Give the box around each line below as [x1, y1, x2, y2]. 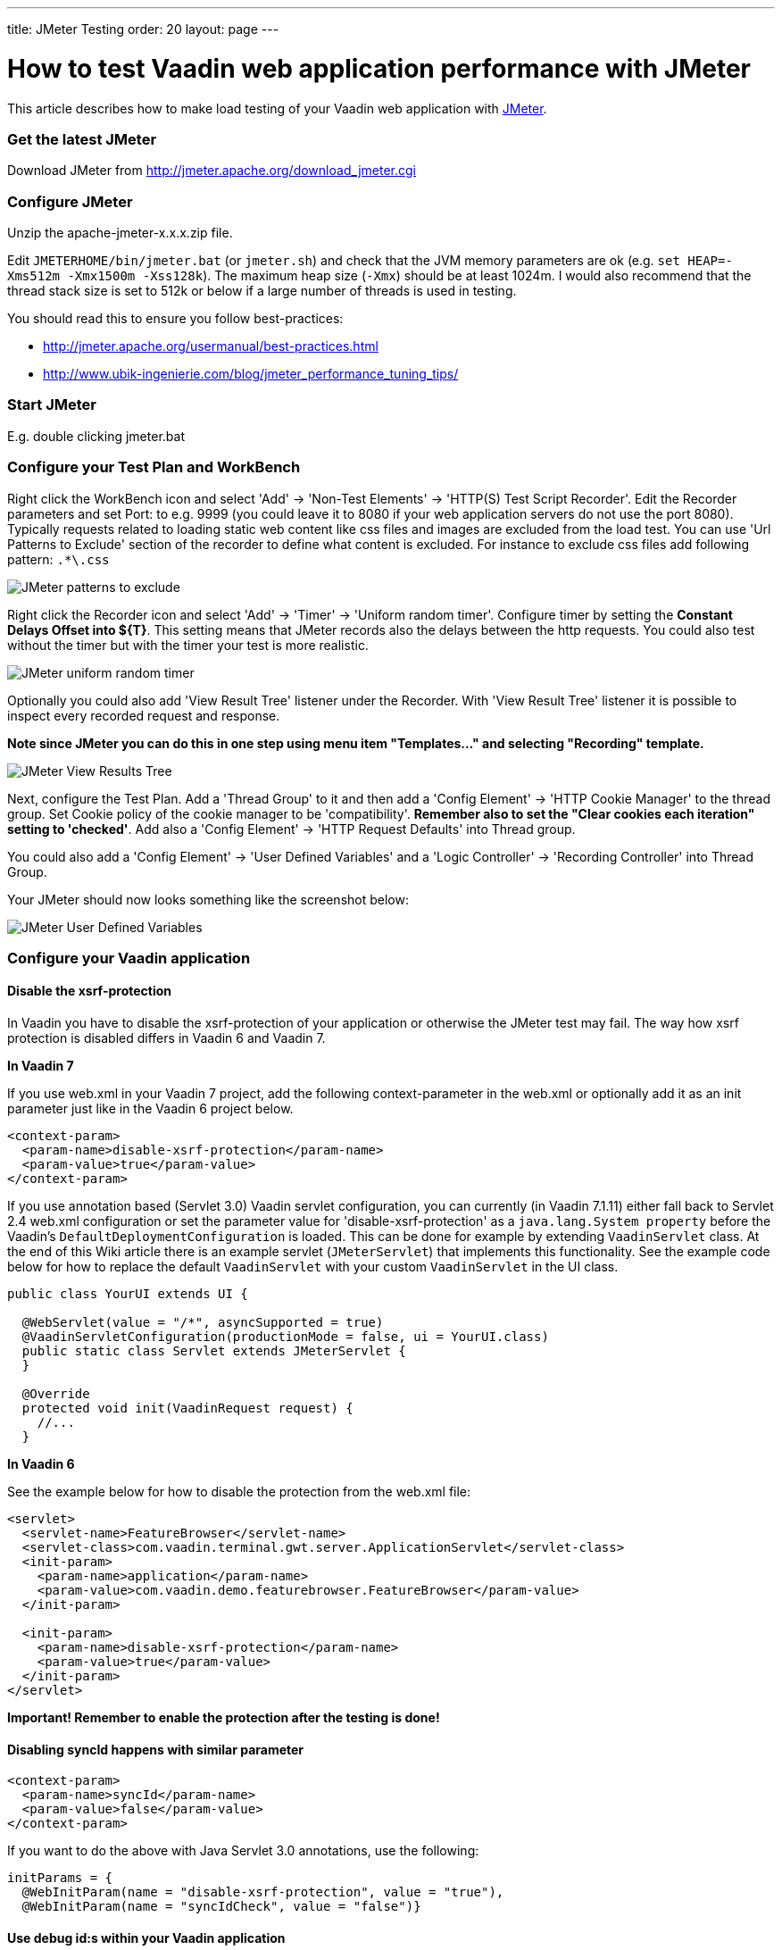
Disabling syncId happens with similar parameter [7, 1741, 304, 1757]
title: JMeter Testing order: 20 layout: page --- [7, 21, 279, 37]
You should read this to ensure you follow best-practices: [7, 311, 344, 326]
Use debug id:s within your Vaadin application [7, 1929, 286, 1946]
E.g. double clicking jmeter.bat [7, 428, 185, 444]
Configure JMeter [7, 192, 133, 211]
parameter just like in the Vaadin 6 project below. [7, 1101, 294, 1117]
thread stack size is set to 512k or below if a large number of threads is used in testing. [7, 283, 517, 298]
